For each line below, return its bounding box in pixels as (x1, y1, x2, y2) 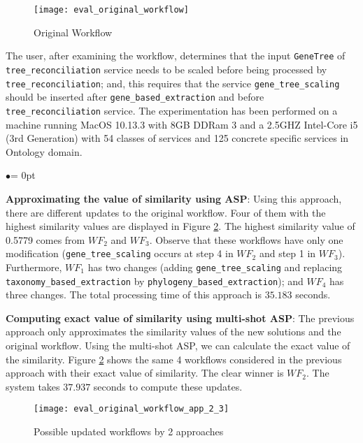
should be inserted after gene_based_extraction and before (6, 89, 264, 104)
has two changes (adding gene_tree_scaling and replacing (87, 259, 343, 274)
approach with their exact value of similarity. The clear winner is (6, 365, 284, 380)
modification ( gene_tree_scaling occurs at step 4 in (6, 246, 234, 261)
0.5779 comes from (6, 232, 85, 247)
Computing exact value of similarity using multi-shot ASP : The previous (6, 310, 355, 325)
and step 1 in (259, 246, 316, 261)
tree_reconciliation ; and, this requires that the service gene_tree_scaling (6, 75, 340, 90)
